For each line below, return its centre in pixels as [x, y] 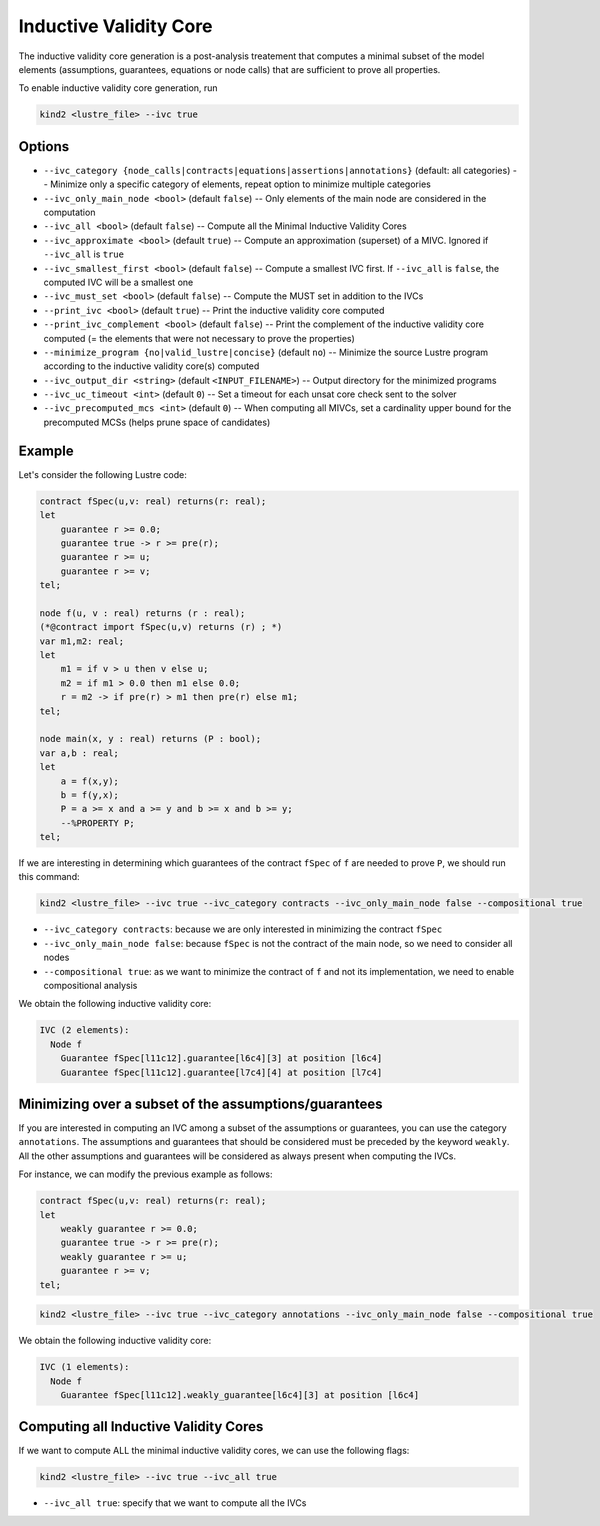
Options [44, 146]
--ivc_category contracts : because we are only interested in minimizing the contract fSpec [243, 929]
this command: [49, 877]
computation [69, 212]
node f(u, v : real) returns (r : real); [142, 613]
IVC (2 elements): [84, 1030]
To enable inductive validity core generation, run [118, 88]
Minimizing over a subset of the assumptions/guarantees [201, 1103]
